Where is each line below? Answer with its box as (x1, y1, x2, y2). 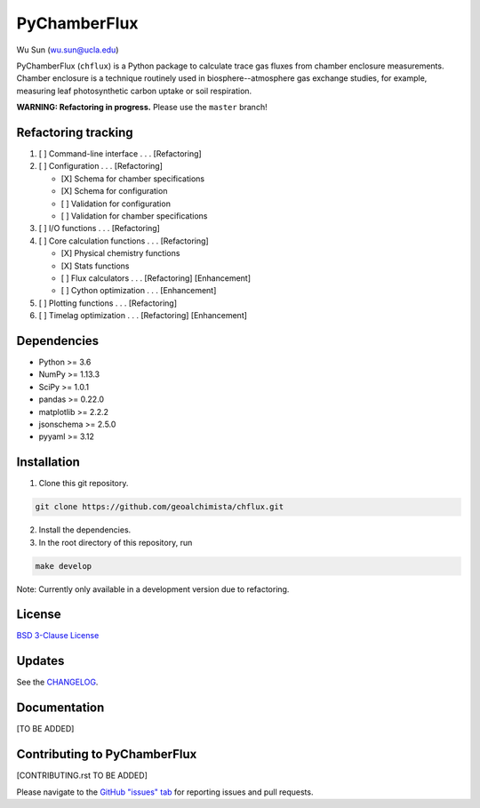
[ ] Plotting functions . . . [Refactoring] (38, 298, 178, 308)
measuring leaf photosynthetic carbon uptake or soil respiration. (16, 85, 252, 96)
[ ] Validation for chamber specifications (60, 210, 208, 221)
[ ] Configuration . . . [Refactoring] (38, 161, 164, 172)
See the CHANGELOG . (16, 676, 99, 688)
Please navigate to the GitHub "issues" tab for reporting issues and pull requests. (16, 787, 314, 797)
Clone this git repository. (38, 478, 129, 489)
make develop (35, 561, 92, 571)
